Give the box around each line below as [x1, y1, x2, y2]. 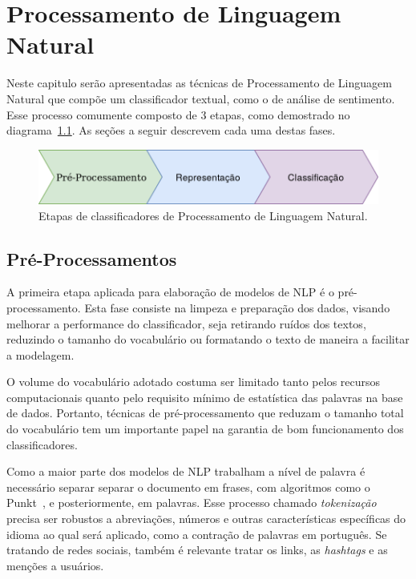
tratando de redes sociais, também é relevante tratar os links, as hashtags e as [6, 541, 388, 558]
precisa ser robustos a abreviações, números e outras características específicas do [6, 510, 406, 527]
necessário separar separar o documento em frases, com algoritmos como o [6, 478, 370, 495]
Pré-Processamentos [6, 246, 177, 271]
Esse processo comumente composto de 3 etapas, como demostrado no [6, 106, 350, 123]
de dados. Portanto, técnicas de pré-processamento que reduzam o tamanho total [6, 404, 404, 421]
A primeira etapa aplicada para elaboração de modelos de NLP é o [6, 283, 334, 300]
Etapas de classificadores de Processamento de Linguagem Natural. [38, 207, 368, 223]
